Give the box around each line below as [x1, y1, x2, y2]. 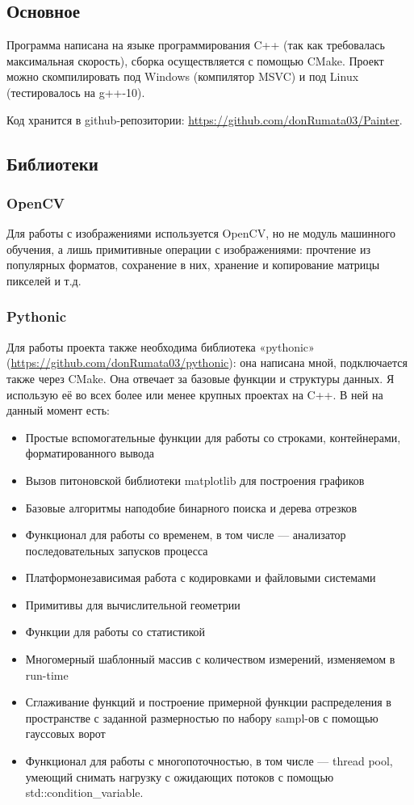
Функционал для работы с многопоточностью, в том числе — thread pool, [25, 752, 393, 769]
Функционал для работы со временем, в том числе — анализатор [25, 526, 346, 543]
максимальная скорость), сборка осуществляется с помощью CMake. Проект [6, 52, 384, 69]
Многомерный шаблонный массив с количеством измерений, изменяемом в [25, 651, 395, 668]
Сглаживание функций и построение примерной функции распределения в [25, 693, 391, 710]
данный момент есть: [6, 402, 110, 419]
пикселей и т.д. [6, 272, 82, 289]
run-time [25, 666, 69, 683]
